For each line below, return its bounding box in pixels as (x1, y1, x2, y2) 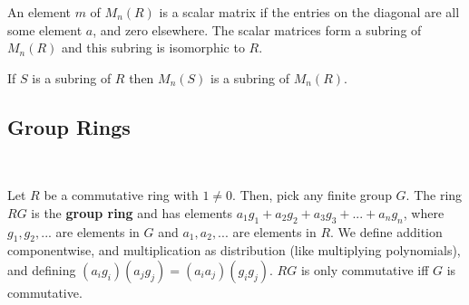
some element (7, 20, 83, 39)
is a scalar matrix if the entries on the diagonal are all (159, 3, 460, 21)
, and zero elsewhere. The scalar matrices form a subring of (93, 20, 422, 39)
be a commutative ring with (44, 186, 199, 205)
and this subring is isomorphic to (62, 38, 245, 57)
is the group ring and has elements (31, 203, 233, 222)
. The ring (405, 186, 463, 205)
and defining (7, 260, 76, 279)
